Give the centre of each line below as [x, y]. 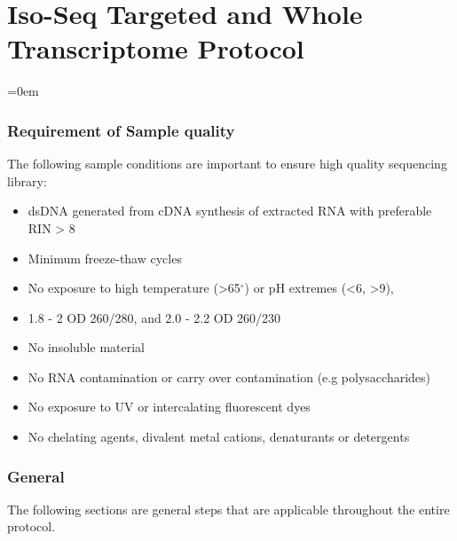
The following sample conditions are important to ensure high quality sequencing [227, 164]
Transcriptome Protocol [156, 48]
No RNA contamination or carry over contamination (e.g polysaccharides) [229, 376]
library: [27, 180]
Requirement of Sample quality [121, 130]
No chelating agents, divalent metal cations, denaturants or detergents [219, 437]
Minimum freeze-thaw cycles [105, 258]
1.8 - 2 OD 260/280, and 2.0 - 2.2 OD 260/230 [154, 317]
